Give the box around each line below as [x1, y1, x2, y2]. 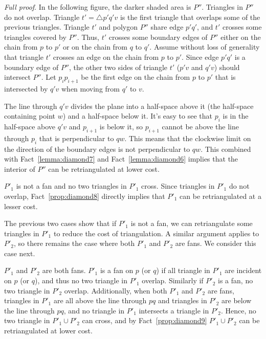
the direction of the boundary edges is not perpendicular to [4, 143, 190, 154]
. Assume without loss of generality [149, 41, 260, 52]
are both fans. [42, 265, 86, 276]
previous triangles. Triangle [4, 21, 90, 32]
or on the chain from [62, 41, 128, 52]
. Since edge [182, 51, 219, 62]
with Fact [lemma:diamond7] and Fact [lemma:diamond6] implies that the [4, 153, 238, 164]
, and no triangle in [63, 305, 125, 315]
